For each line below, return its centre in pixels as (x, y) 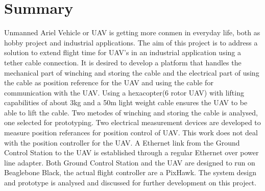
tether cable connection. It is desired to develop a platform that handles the (123, 62)
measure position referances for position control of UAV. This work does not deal (131, 133)
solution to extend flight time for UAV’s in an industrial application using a (123, 52)
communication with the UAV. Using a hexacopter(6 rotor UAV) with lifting (124, 92)
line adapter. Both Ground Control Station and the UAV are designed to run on (130, 162)
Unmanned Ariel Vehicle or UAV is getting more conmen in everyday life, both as (132, 32)
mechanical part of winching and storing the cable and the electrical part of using (132, 72)
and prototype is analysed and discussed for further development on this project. (130, 183)
